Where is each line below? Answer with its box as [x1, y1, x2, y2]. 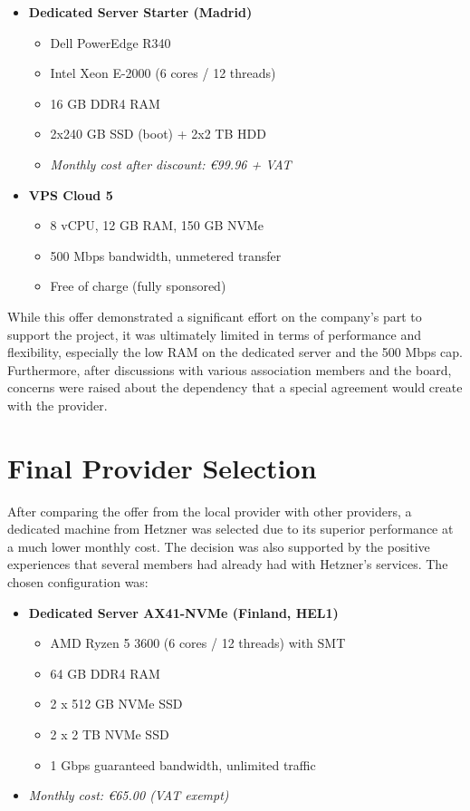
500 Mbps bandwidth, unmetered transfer [50, 246, 282, 265]
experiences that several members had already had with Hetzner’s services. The [7, 555, 448, 574]
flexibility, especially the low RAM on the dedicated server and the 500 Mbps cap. [7, 343, 463, 362]
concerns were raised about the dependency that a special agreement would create [7, 378, 463, 397]
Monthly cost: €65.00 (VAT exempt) [28, 786, 229, 805]
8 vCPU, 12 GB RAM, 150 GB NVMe [50, 216, 264, 235]
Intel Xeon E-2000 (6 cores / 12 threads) [50, 63, 276, 82]
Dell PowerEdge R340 [50, 33, 171, 52]
